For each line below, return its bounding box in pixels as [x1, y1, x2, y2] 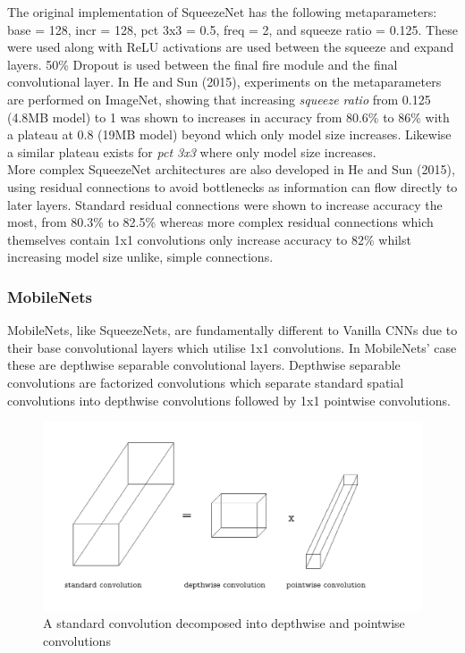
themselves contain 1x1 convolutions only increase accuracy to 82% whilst [7, 230, 411, 248]
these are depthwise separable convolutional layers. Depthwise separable [7, 356, 401, 374]
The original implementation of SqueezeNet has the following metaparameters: [7, 3, 437, 21]
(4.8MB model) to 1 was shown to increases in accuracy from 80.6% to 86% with [7, 107, 450, 126]
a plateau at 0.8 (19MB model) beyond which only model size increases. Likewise [7, 125, 452, 144]
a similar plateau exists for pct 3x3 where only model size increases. [7, 142, 376, 161]
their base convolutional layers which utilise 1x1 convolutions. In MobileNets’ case [7, 338, 457, 356]
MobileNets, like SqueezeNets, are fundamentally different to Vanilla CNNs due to [7, 321, 458, 339]
